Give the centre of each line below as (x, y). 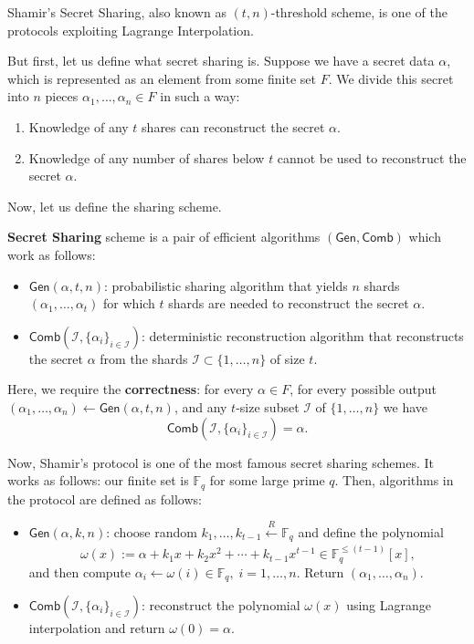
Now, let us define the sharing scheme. (115, 206)
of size (287, 358)
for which (129, 303)
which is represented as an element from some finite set (162, 78)
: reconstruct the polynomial (221, 605)
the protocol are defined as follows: (105, 499)
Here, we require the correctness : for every (131, 389)
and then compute (80, 571)
